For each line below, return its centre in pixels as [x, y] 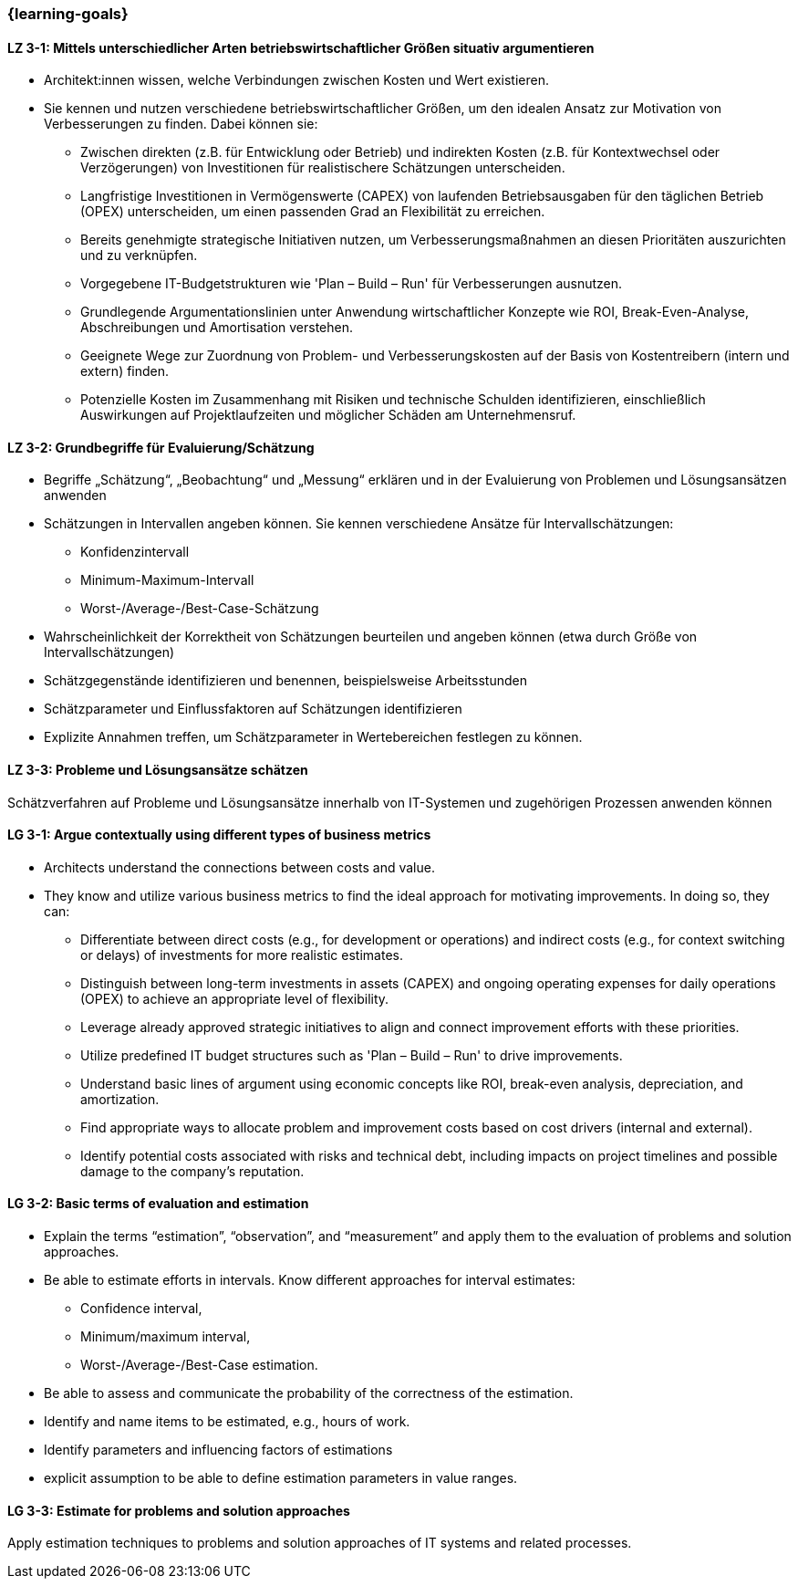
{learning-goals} [68, 14]
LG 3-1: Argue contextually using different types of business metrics [219, 835]
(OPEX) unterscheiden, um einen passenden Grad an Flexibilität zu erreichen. [313, 212]
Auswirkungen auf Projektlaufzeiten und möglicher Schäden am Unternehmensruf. [328, 415]
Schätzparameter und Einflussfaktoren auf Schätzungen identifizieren [253, 709]
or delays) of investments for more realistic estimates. [242, 955]
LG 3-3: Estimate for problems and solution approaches [179, 1510]
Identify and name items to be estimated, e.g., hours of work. [227, 1422]
